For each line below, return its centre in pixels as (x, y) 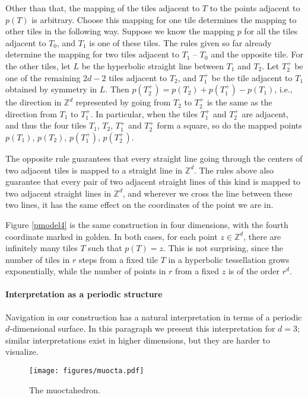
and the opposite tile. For (257, 54)
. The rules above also (234, 170)
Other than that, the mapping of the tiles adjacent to (103, 8)
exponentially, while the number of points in (86, 271)
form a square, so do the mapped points (229, 125)
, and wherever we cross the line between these (207, 193)
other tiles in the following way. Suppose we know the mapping (120, 31)
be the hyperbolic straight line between (153, 65)
